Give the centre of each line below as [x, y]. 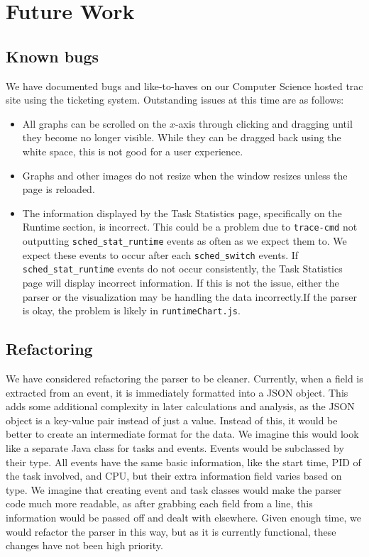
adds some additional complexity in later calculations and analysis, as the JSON [180, 406]
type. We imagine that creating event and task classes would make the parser [174, 489]
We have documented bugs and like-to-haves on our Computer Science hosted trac [184, 86]
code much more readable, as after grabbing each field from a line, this [159, 503]
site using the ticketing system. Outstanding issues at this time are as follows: [175, 100]
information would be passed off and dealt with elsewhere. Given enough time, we [183, 517]
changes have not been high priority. [84, 545]
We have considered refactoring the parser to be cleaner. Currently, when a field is [184, 378]
